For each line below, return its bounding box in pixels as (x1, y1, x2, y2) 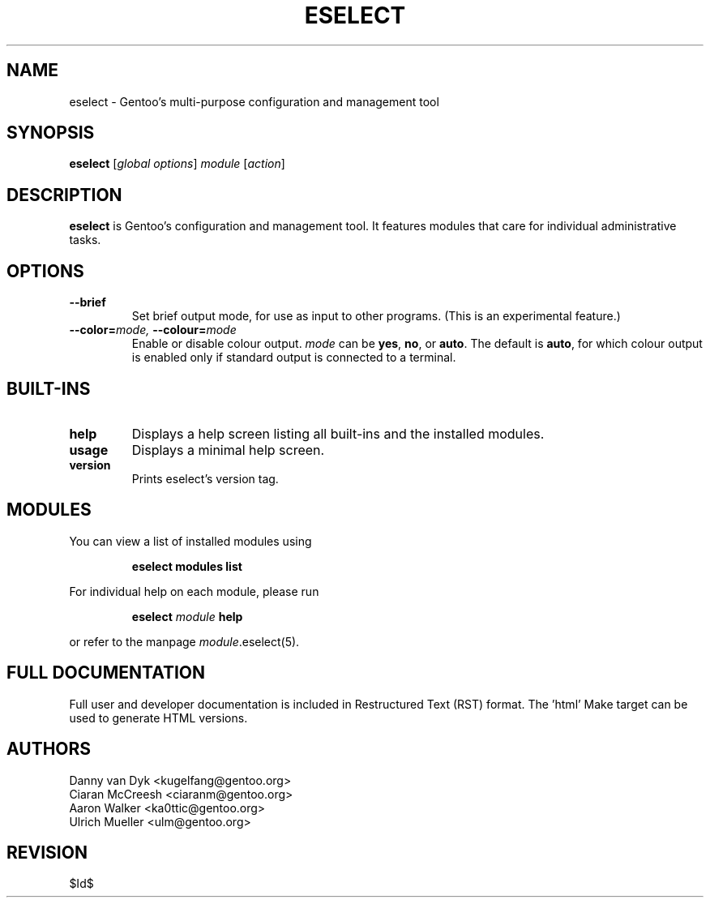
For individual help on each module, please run (69, 584, 319, 598)
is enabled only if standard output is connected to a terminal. (131, 350, 456, 365)
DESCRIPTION (6, 184, 122, 205)
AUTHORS (6, 739, 92, 760)
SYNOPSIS (6, 122, 95, 144)
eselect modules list (131, 559, 242, 573)
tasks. (69, 233, 101, 247)
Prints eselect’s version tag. (131, 471, 279, 486)
